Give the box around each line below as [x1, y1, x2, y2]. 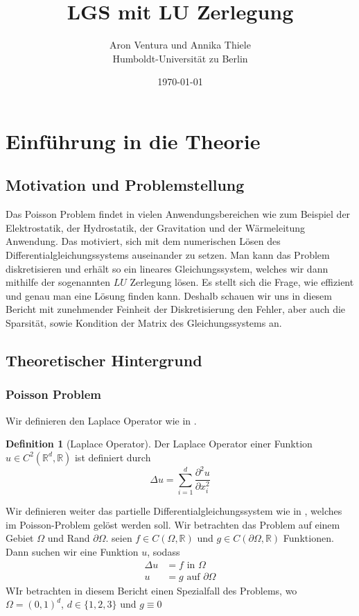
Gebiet [6, 531, 34, 545]
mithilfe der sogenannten [6, 275, 111, 289]
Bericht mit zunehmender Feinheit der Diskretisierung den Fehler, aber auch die [6, 302, 346, 316]
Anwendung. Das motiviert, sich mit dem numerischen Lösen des [6, 234, 281, 248]
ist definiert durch [74, 450, 151, 464]
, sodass [147, 544, 180, 558]
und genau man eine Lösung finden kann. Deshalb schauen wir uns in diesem [6, 288, 333, 302]
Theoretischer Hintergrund [6, 350, 202, 371]
